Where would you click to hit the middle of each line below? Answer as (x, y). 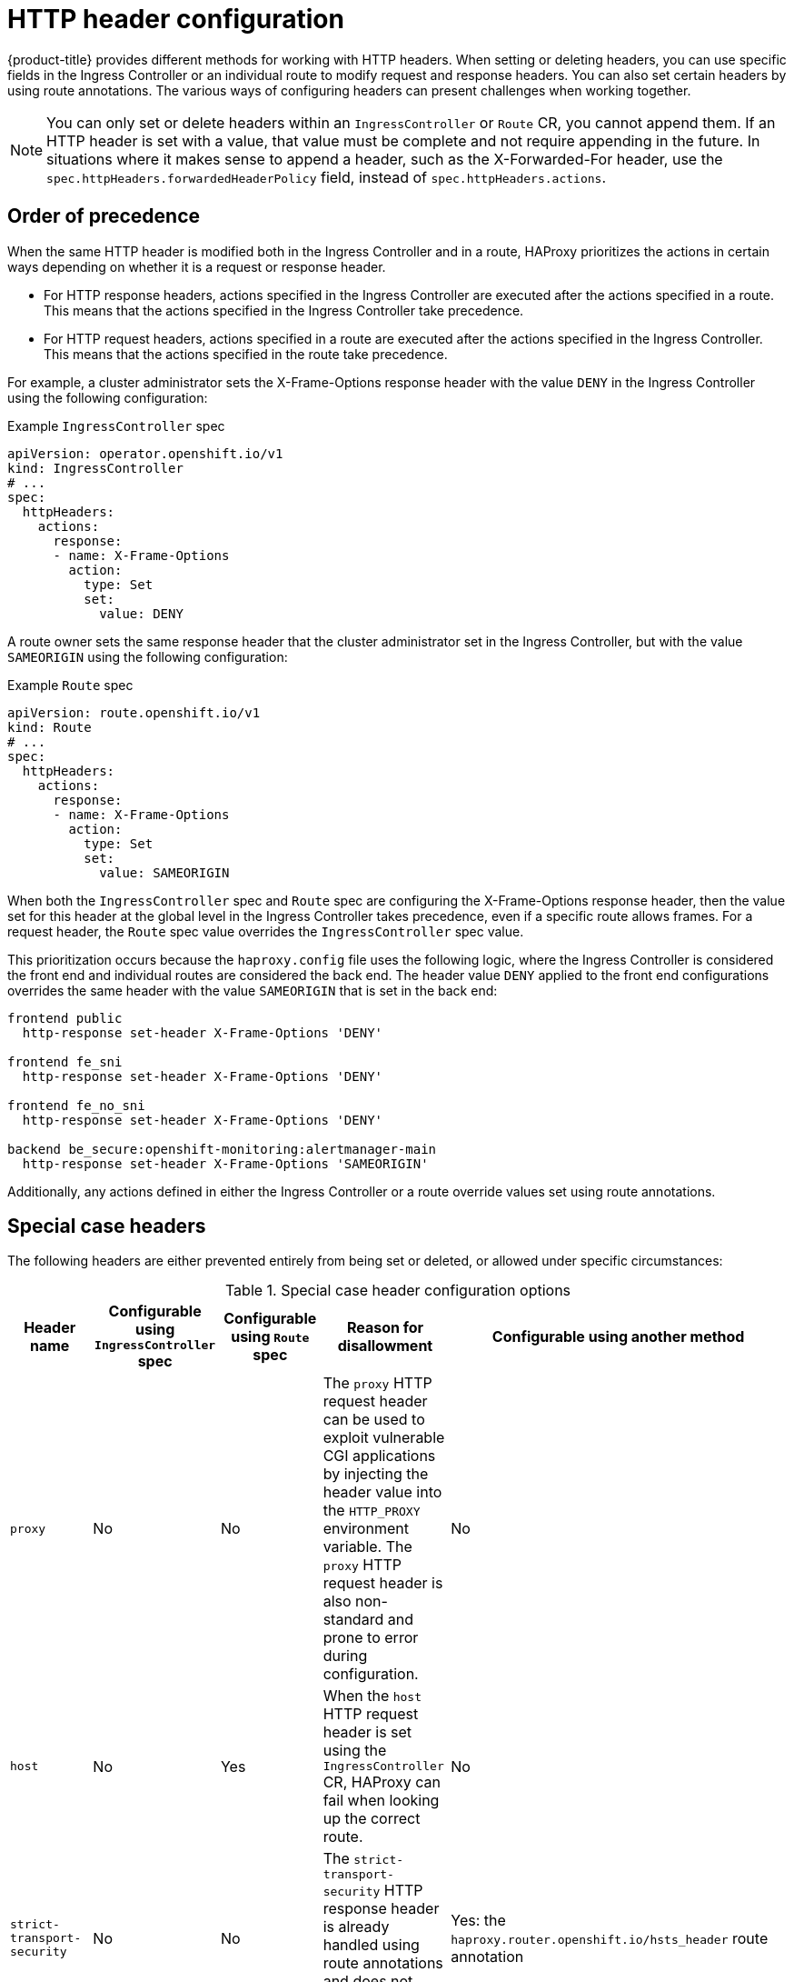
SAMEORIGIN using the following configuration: (148, 656)
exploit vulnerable (384, 1438)
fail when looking (381, 1801)
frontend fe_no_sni (76, 1105)
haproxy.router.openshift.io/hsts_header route (610, 1938)
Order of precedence (104, 216)
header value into (382, 1492)
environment (366, 1529)
